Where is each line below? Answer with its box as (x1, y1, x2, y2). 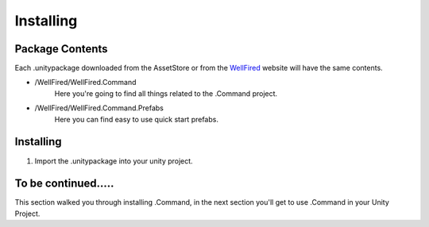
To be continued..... (14, 177, 114, 190)
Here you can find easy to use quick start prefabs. (54, 114, 218, 124)
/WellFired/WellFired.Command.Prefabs (34, 103, 164, 113)
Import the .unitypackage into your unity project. (34, 156, 194, 166)
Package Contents (14, 42, 108, 56)
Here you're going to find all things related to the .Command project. (54, 88, 278, 98)
